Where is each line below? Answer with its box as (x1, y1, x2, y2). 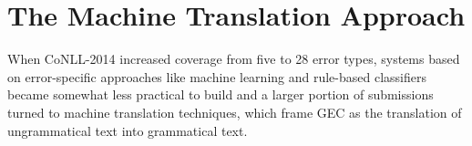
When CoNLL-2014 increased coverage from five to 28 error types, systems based (7, 49, 460, 68)
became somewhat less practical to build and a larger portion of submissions (7, 85, 434, 104)
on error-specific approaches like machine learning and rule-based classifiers (7, 67, 426, 86)
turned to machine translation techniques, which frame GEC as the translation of (7, 102, 462, 121)
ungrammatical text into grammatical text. (7, 120, 248, 140)
